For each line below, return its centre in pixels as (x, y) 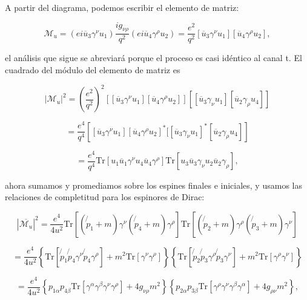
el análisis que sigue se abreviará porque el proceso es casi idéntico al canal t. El (153, 58)
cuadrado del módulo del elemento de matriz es (93, 70)
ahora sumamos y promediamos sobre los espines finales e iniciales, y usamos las (153, 185)
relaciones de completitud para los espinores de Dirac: (105, 197)
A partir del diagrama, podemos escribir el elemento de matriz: (122, 7)
